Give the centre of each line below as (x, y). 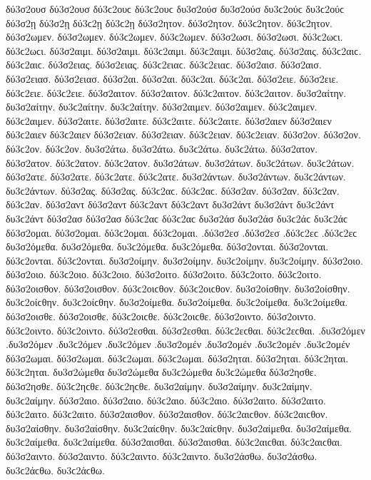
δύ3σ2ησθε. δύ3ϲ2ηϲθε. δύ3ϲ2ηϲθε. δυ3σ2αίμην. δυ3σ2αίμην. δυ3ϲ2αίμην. (159, 386)
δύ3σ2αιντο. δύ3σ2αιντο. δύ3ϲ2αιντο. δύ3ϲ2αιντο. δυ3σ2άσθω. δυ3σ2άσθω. (162, 456)
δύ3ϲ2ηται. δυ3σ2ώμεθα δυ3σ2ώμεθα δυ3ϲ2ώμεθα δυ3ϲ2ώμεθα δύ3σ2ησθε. (161, 372)
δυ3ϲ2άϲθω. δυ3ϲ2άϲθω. (55, 470)
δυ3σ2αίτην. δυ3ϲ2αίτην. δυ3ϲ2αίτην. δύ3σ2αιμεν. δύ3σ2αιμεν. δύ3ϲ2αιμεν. (162, 107)
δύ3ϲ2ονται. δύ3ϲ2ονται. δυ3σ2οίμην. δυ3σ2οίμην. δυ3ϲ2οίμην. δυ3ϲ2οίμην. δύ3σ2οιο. (184, 260)
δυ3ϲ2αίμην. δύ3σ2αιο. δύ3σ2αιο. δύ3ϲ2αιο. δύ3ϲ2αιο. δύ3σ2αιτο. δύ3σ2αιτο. (166, 400)
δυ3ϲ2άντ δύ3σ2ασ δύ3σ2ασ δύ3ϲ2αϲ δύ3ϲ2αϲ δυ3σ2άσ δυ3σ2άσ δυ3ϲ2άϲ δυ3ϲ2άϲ (177, 218)
